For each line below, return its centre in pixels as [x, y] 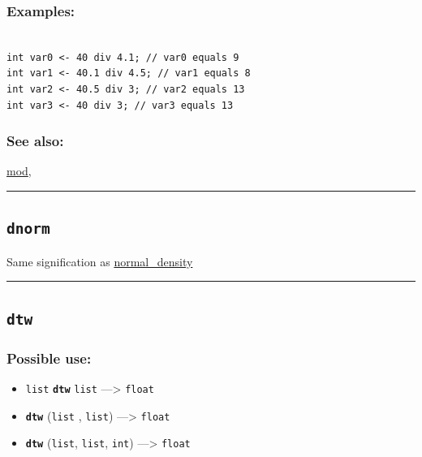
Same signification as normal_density [100, 261]
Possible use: [49, 358]
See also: [35, 141]
